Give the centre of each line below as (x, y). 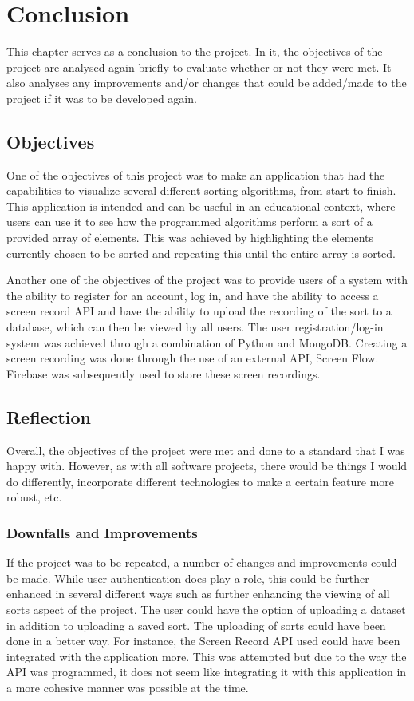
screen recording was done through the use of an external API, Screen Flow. (193, 358)
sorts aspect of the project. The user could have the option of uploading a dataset (206, 609)
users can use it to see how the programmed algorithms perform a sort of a (189, 222)
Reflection (49, 416)
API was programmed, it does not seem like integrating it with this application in (207, 672)
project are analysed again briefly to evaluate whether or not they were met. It (199, 67)
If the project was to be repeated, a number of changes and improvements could (202, 562)
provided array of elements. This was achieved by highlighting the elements (190, 238)
